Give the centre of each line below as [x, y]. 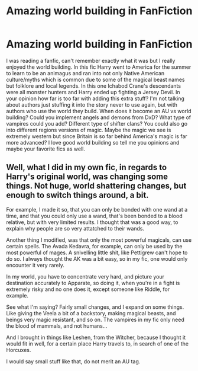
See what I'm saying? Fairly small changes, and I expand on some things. [95, 307]
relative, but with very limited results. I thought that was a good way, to [92, 222]
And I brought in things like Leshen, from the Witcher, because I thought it [96, 337]
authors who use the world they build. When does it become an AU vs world [99, 111]
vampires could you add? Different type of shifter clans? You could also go [97, 123]
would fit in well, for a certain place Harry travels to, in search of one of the [98, 343]
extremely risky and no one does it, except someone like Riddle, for [88, 289]
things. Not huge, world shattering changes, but [96, 186]
